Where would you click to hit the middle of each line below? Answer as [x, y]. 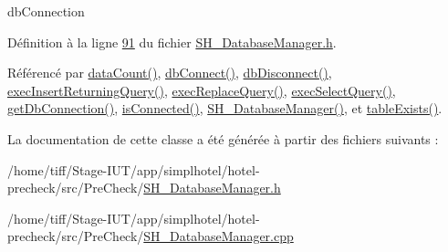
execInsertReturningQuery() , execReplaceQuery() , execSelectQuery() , [202, 90]
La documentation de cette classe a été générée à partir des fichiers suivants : [223, 138]
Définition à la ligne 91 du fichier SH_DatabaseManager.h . [172, 42]
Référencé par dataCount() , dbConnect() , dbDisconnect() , [170, 73]
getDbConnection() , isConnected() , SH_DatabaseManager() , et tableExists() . [225, 108]
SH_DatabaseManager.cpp [219, 236]
